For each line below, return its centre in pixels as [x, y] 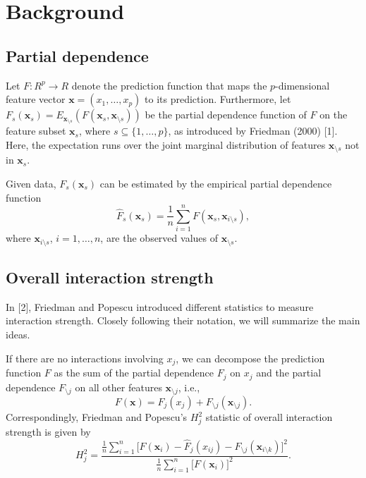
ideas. [18, 335]
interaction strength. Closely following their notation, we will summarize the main [183, 320]
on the [334, 115]
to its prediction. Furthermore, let [218, 99]
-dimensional [303, 85]
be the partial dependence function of [226, 115]
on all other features [118, 387]
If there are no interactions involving [85, 358]
